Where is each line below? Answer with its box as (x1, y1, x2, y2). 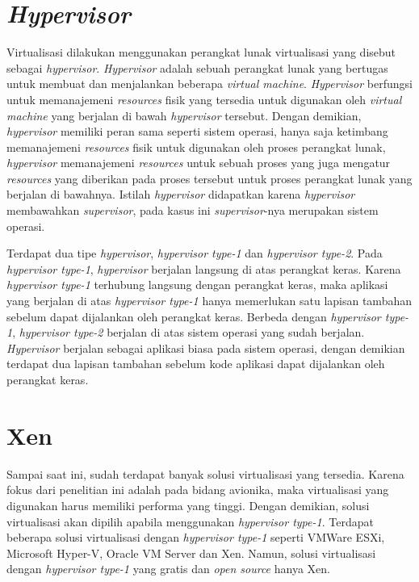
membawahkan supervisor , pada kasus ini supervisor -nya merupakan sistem (6, 202, 379, 219)
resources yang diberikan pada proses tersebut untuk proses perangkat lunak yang (6, 170, 413, 186)
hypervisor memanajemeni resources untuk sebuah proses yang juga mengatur (6, 154, 391, 171)
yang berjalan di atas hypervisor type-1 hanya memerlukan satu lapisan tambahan (6, 292, 412, 309)
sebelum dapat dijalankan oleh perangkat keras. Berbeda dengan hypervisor (6, 308, 381, 324)
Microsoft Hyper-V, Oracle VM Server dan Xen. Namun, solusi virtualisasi (6, 544, 376, 561)
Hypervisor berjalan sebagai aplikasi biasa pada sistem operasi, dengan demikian (6, 339, 405, 356)
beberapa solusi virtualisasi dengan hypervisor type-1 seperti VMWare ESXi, (6, 529, 385, 546)
